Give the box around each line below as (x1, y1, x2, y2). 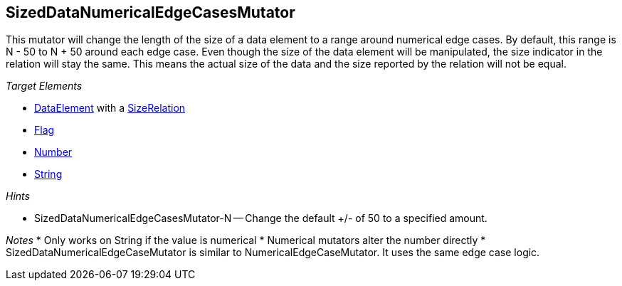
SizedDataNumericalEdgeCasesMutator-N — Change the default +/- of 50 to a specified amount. (34, 212, 487, 225)
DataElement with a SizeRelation (34, 102, 186, 115)
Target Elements (6, 80, 83, 92)
